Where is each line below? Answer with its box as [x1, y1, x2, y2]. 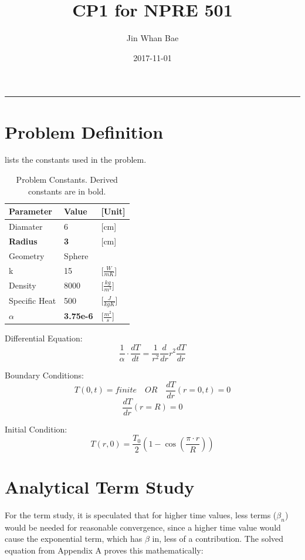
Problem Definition [5, 119, 164, 143]
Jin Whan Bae [126, 32, 179, 44]
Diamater [9, 220, 43, 233]
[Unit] [101, 205, 126, 217]
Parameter [9, 205, 52, 217]
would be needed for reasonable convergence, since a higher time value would [5, 521, 281, 533]
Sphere [64, 249, 89, 261]
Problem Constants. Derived [16, 173, 118, 186]
